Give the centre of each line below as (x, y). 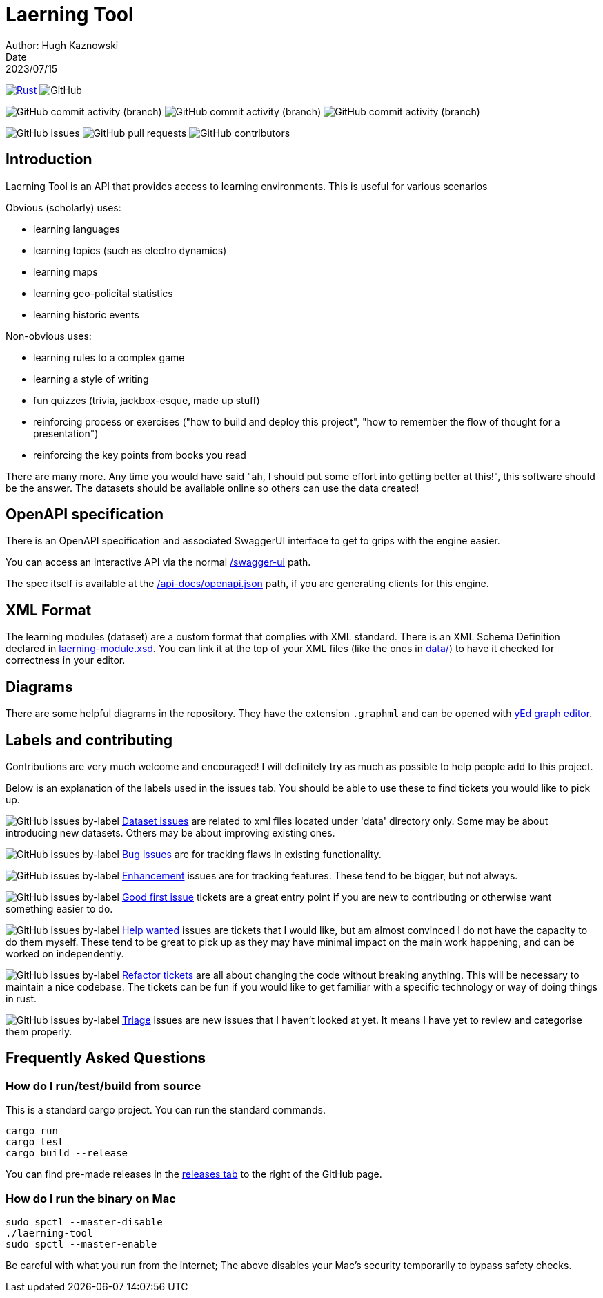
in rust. (21, 998)
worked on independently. (65, 953)
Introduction (49, 160)
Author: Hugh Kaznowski (62, 45)
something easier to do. (59, 908)
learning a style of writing (91, 379)
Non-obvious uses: (49, 336)
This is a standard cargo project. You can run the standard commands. (166, 1110)
